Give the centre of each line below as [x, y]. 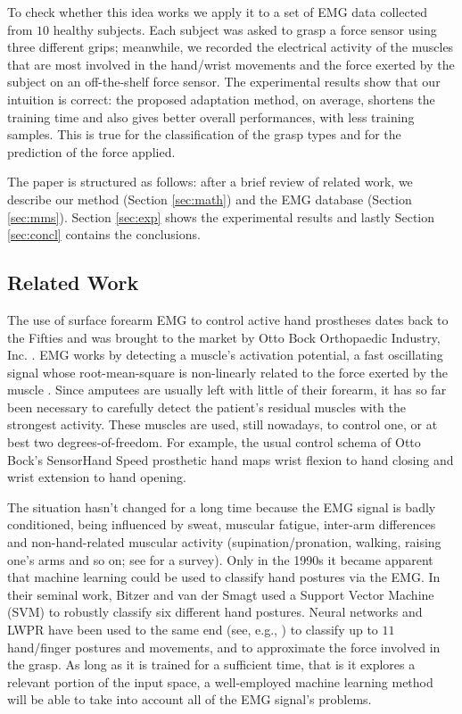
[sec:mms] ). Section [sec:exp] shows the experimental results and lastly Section [221, 216]
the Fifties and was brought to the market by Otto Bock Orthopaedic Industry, [224, 337]
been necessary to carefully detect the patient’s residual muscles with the [206, 407]
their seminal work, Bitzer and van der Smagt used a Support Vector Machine [221, 594]
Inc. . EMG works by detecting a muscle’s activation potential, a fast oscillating [225, 355]
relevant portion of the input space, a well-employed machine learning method [220, 681]
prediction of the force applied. [91, 151]
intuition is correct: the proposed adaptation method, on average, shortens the [221, 99]
